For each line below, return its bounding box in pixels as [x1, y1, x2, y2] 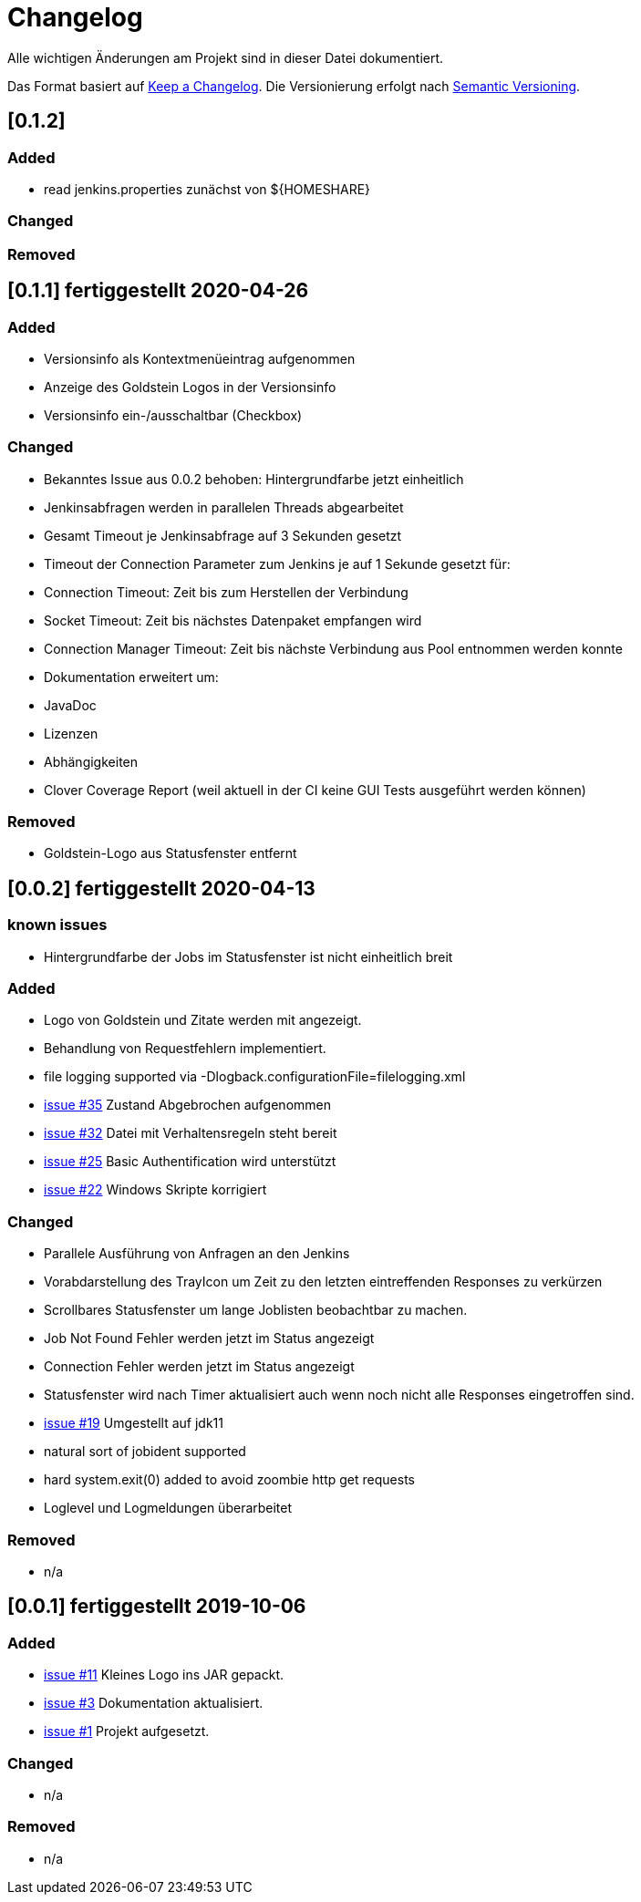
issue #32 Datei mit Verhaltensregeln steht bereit [44, 1125, 337, 1142]
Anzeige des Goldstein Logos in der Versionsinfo [44, 378, 336, 395]
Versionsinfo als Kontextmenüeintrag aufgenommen [44, 350, 356, 367]
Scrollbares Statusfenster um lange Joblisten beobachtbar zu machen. [44, 1302, 468, 1318]
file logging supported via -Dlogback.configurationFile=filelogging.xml [44, 1069, 466, 1085]
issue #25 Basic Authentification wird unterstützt [44, 1153, 336, 1170]
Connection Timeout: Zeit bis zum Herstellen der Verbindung [44, 584, 408, 600]
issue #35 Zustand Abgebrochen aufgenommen [44, 1097, 331, 1113]
